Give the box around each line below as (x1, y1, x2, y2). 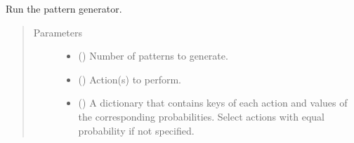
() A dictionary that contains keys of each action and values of (78, 95, 348, 110)
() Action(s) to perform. (78, 71, 181, 86)
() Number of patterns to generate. (78, 48, 228, 63)
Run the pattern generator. (6, 1, 122, 15)
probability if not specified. (78, 123, 195, 137)
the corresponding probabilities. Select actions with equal (78, 109, 324, 123)
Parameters (33, 25, 82, 39)
